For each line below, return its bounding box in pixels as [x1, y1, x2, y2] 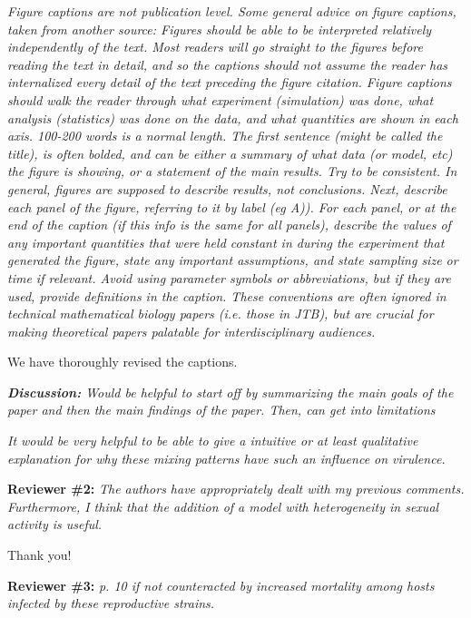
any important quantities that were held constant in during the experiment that [7, 232, 445, 251]
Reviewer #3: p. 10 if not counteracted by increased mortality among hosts [7, 575, 435, 594]
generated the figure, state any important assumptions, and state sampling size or [7, 250, 458, 270]
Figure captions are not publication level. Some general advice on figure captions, [7, 2, 456, 20]
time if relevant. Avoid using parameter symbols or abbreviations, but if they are [7, 268, 451, 287]
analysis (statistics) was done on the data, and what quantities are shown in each [7, 108, 458, 127]
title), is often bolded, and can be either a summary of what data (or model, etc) [7, 143, 453, 162]
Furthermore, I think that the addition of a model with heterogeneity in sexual [7, 496, 439, 515]
